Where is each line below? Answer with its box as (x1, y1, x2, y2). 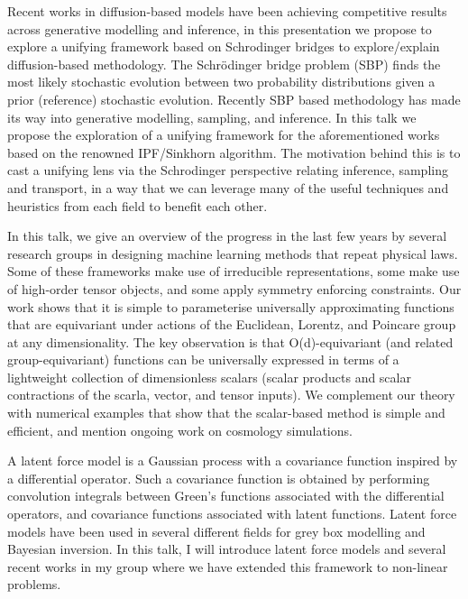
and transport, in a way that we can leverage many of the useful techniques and (7, 178, 449, 197)
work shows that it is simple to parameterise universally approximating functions (7, 297, 454, 316)
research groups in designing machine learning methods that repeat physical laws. (7, 244, 458, 263)
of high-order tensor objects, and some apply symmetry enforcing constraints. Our (7, 279, 462, 298)
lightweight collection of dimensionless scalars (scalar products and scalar (7, 367, 411, 386)
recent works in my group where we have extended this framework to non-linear (7, 557, 448, 576)
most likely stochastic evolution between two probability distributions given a (7, 72, 436, 91)
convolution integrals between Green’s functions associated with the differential (7, 486, 445, 505)
